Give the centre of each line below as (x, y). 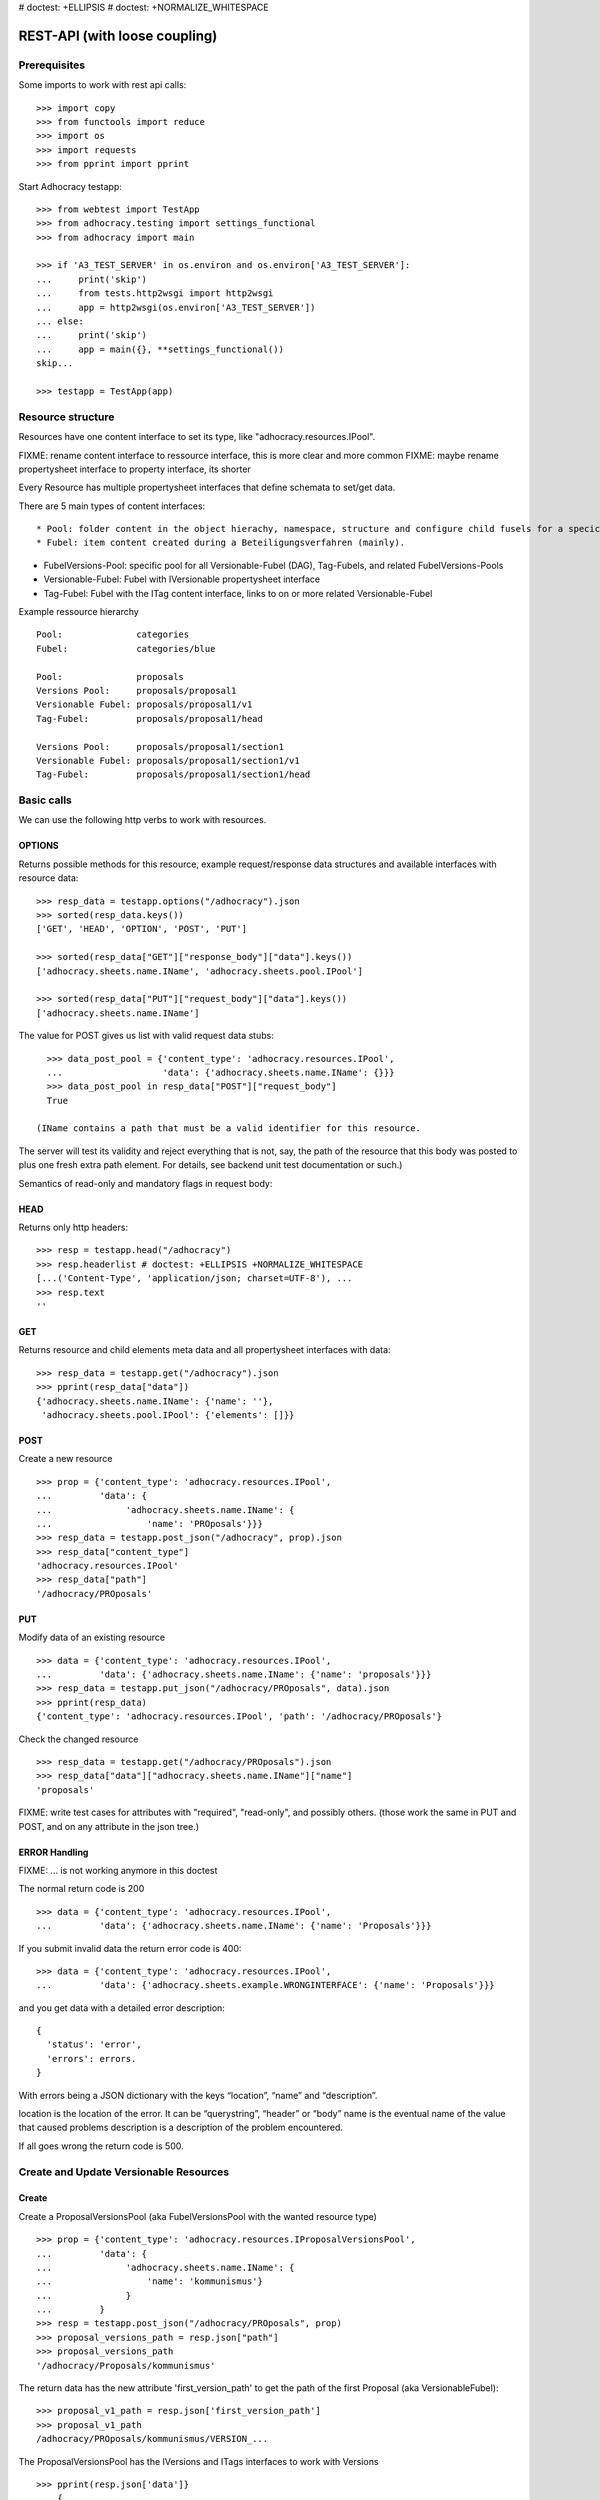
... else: (60, 321)
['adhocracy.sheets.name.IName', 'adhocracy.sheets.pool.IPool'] (200, 971)
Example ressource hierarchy (78, 612)
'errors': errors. (91, 2058)
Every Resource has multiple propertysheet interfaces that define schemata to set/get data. (207, 487)
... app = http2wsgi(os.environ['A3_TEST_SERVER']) (176, 307)
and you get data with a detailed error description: (121, 2007)
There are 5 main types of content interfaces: (112, 506)
